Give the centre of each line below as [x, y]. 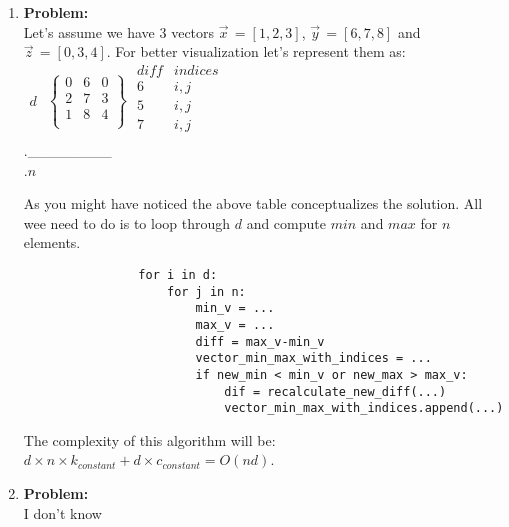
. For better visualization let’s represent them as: [256, 51]
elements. [52, 242]
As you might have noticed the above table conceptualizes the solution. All [253, 203]
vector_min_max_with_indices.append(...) [364, 408]
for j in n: [206, 291]
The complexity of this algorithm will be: [149, 439]
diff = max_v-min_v [260, 341]
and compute [286, 222]
